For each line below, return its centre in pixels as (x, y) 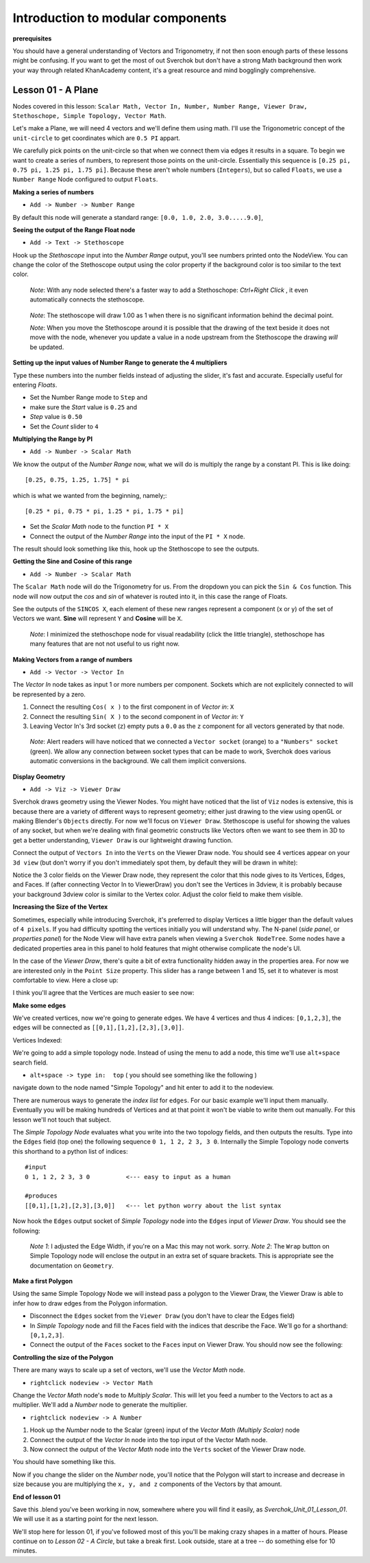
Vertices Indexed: (37, 1040)
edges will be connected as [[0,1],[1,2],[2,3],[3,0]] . (98, 1027)
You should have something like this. (64, 1462)
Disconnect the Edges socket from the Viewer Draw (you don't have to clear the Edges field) (162, 1316)
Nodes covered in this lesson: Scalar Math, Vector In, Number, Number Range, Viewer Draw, (160, 106)
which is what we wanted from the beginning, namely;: (90, 495)
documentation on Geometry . (72, 1265)
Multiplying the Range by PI (52, 439)
